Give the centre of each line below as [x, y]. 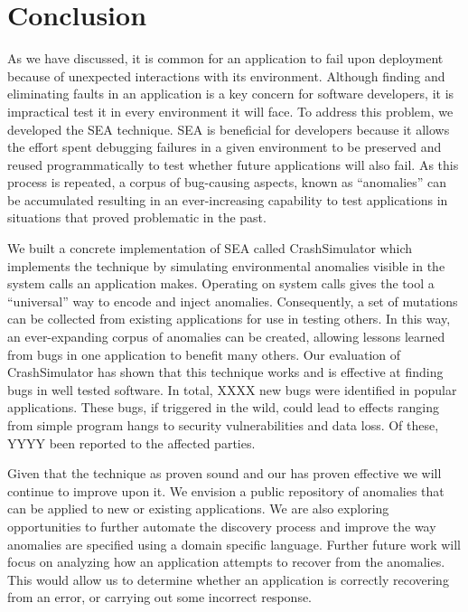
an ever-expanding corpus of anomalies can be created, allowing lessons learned [226, 337]
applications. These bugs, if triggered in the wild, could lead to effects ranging [223, 407]
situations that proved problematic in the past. [137, 217]
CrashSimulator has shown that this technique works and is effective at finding [225, 372]
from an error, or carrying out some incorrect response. [160, 597]
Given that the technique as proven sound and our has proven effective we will [225, 473]
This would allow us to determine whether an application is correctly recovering [228, 579]
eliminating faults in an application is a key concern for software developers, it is [231, 94]
